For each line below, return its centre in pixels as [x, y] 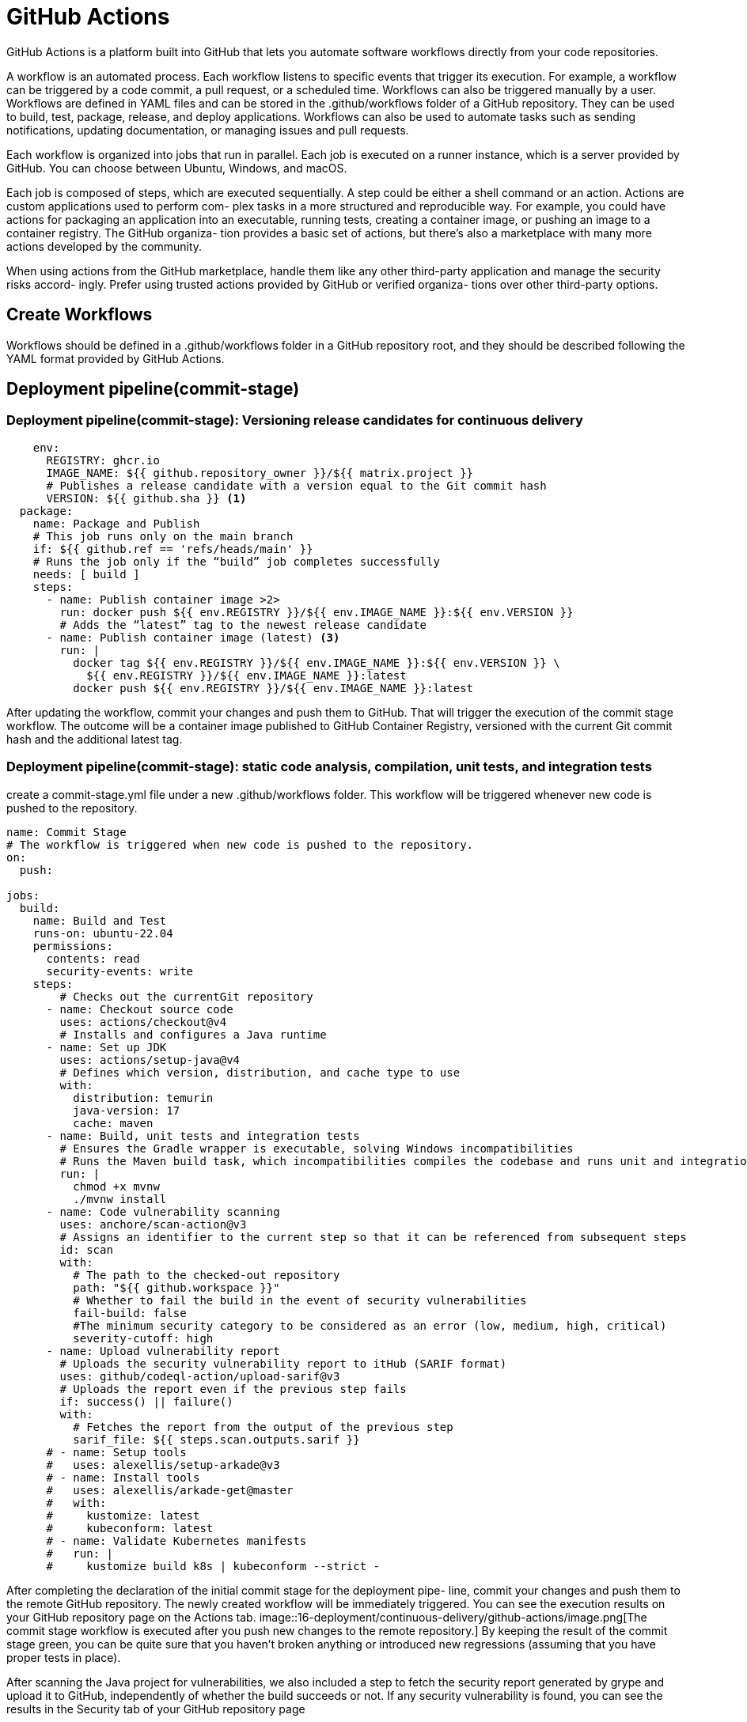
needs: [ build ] [86, 574]
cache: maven [113, 1123]
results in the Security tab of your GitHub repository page [156, 1709]
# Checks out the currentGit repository [186, 996]
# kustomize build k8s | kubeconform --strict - [213, 1566]
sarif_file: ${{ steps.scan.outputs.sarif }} [216, 1439]
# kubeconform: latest [130, 1528]
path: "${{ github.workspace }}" [176, 1287]
